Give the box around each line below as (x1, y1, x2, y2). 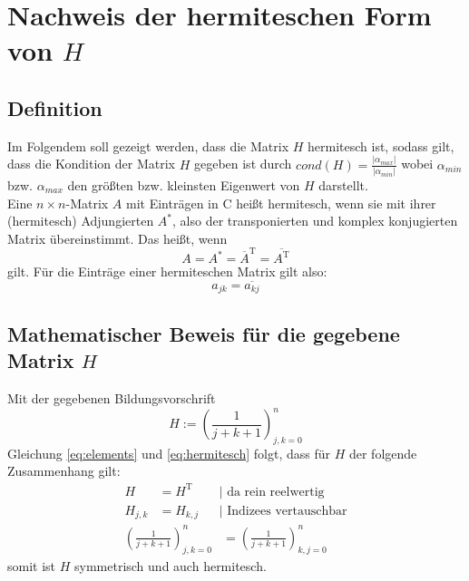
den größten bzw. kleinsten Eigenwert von (67, 175, 300, 194)
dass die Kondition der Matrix (7, 154, 175, 173)
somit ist (7, 557, 56, 576)
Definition (7, 93, 103, 121)
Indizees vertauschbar (227, 504, 347, 518)
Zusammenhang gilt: (7, 461, 121, 480)
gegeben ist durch (193, 154, 292, 173)
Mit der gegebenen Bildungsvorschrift (7, 388, 216, 407)
